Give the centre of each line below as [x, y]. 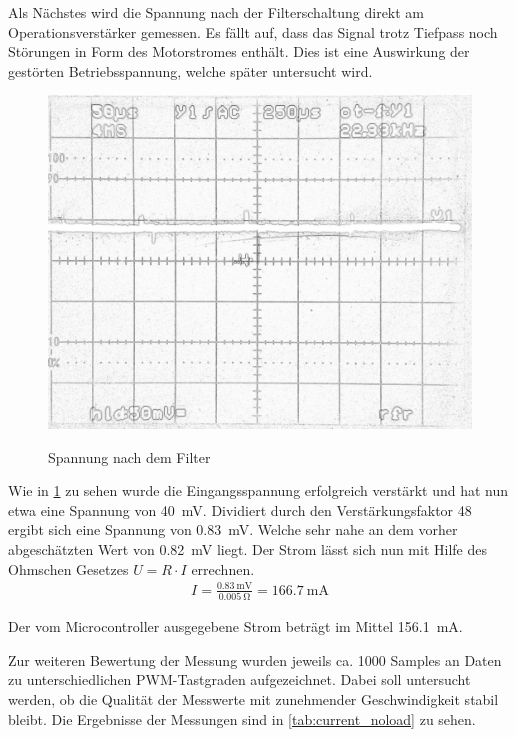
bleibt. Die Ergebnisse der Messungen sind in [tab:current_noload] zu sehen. [242, 718]
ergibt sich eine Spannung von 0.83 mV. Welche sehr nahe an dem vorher [233, 529]
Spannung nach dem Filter [129, 456]
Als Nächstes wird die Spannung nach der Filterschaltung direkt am [216, 12]
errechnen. [223, 568]
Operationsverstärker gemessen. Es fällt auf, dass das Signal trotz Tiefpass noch [253, 31]
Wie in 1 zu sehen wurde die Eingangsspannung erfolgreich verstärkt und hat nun [258, 490]
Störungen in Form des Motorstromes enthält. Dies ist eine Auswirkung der [239, 51]
